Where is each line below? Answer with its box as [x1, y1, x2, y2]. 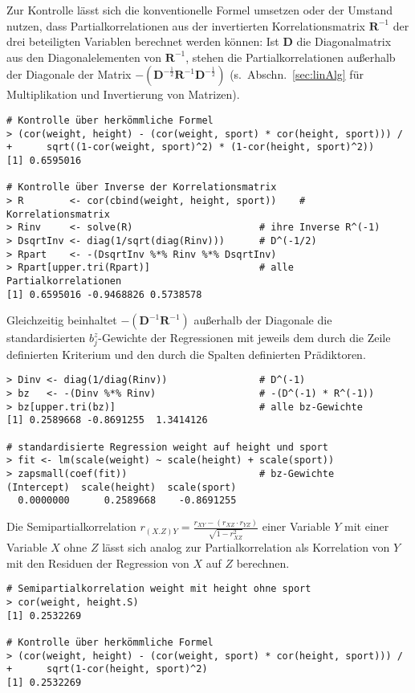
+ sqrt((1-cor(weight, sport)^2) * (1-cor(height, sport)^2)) [6, 141, 375, 153]
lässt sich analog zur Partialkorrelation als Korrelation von [102, 539, 390, 556]
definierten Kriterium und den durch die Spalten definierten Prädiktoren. [6, 345, 366, 362]
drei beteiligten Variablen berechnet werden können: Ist [6, 33, 279, 50]
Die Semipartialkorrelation [6, 518, 136, 535]
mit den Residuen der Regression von [6, 554, 189, 571]
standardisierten [6, 329, 86, 346]
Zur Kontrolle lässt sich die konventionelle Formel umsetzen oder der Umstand [6, 2, 393, 18]
